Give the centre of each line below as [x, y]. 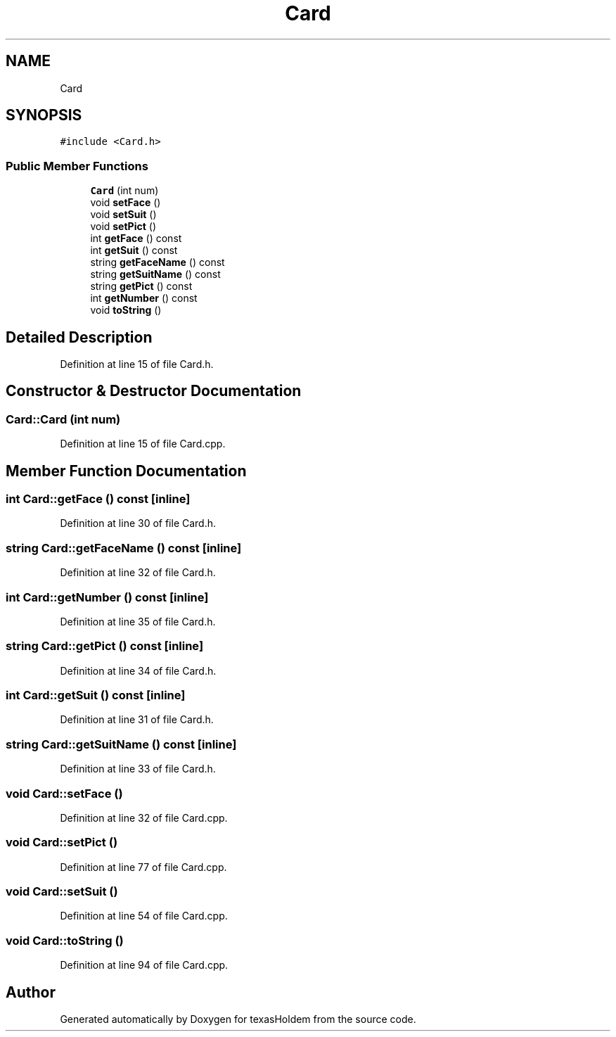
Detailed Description [79, 337]
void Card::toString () [65, 940]
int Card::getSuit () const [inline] [96, 695]
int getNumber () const [144, 298]
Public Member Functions [77, 166]
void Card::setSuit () [62, 892]
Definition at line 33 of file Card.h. [138, 769]
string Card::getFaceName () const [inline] [124, 548]
